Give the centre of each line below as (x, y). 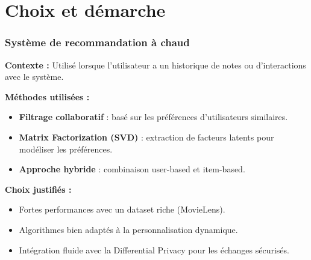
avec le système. (34, 77)
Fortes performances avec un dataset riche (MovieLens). (122, 209)
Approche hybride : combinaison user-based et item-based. (132, 169)
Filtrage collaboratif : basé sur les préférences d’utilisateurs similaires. (153, 117)
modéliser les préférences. (66, 149)
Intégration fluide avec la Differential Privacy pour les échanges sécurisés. (154, 249)
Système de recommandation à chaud (97, 42)
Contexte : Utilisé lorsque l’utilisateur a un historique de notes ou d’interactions (155, 65)
